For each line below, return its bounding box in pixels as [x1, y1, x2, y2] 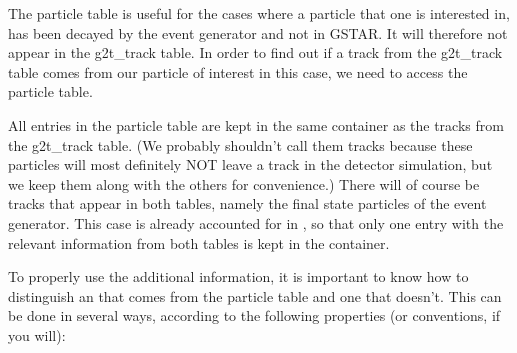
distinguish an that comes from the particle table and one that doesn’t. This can [8, 285, 502, 306]
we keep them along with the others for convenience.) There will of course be [8, 173, 480, 194]
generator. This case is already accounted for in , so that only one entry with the [8, 212, 504, 233]
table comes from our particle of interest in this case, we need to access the [8, 61, 468, 82]
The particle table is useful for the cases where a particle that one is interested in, [8, 3, 510, 23]
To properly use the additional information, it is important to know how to [8, 266, 469, 287]
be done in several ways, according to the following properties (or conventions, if [8, 305, 501, 326]
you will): [8, 324, 66, 345]
